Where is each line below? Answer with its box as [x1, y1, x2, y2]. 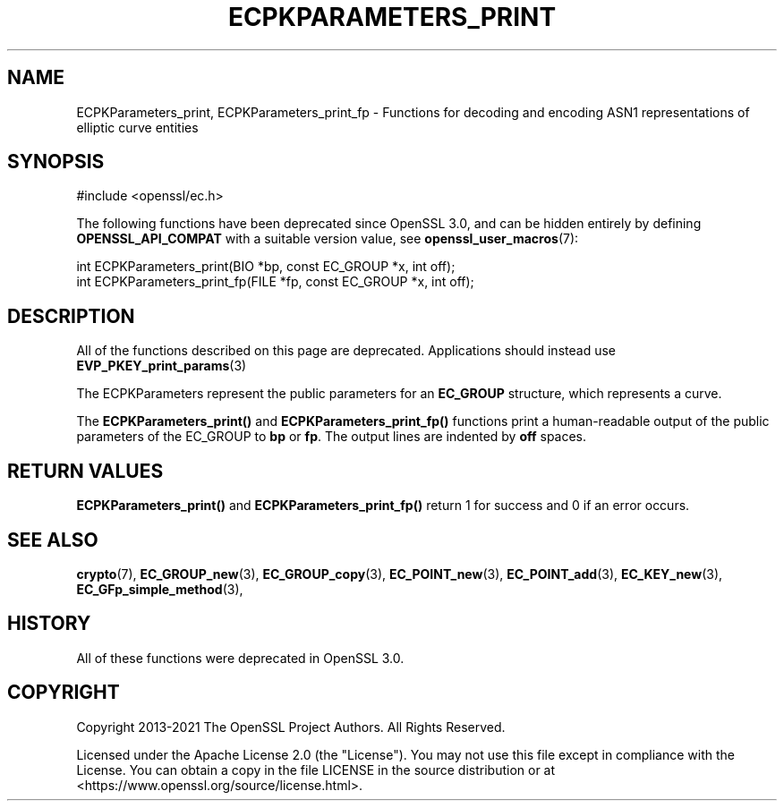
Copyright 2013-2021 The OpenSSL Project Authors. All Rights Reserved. [76, 719, 506, 735]
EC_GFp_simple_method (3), [76, 581, 243, 597]
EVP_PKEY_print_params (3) [76, 358, 247, 374]
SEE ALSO [7, 528, 98, 551]
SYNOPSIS [7, 150, 105, 174]
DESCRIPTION [7, 304, 135, 327]
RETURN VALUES [7, 459, 164, 482]
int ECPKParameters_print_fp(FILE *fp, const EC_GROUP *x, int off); [76, 274, 474, 290]
